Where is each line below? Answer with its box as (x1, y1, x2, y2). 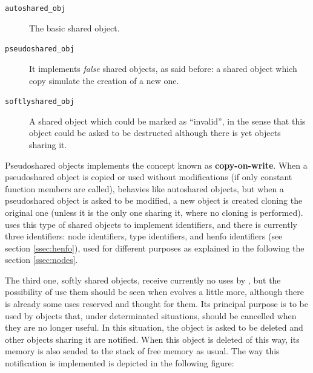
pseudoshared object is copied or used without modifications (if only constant (5, 170, 292, 183)
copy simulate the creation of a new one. (29, 74, 179, 86)
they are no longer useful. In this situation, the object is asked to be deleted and (5, 321, 303, 334)
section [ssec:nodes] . (5, 253, 78, 266)
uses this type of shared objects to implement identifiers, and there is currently (5, 218, 297, 230)
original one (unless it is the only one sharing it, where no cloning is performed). (5, 206, 303, 218)
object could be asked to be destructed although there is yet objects (29, 126, 281, 139)
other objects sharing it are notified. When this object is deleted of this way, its (5, 332, 300, 345)
